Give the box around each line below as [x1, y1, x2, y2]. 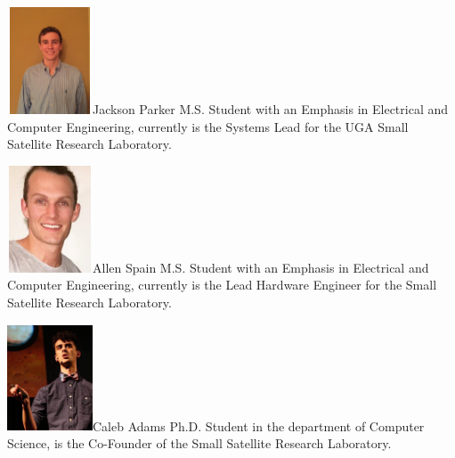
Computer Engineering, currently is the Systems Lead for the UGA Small [7, 117, 409, 135]
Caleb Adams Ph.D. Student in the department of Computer [93, 416, 425, 435]
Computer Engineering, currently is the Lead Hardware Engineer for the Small [7, 275, 437, 294]
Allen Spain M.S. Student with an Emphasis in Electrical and [93, 258, 429, 276]
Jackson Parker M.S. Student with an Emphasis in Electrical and [93, 100, 449, 118]
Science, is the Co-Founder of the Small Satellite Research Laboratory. [7, 434, 392, 453]
